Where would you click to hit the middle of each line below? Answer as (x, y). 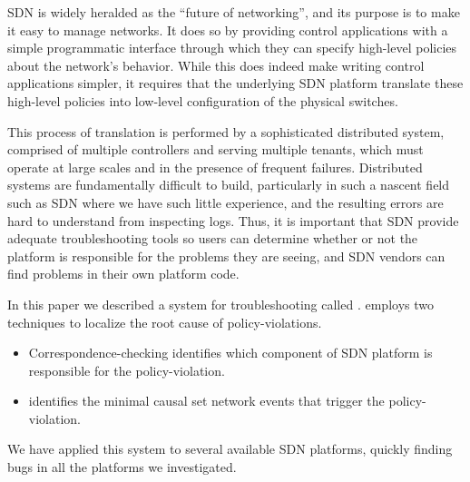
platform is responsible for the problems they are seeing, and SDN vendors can (226, 256)
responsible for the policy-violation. (127, 370)
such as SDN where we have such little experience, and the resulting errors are (225, 202)
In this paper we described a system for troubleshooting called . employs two (220, 304)
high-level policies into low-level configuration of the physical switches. (203, 100)
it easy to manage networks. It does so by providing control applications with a (228, 30)
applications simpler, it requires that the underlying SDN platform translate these (235, 83)
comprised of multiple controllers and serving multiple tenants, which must (215, 149)
